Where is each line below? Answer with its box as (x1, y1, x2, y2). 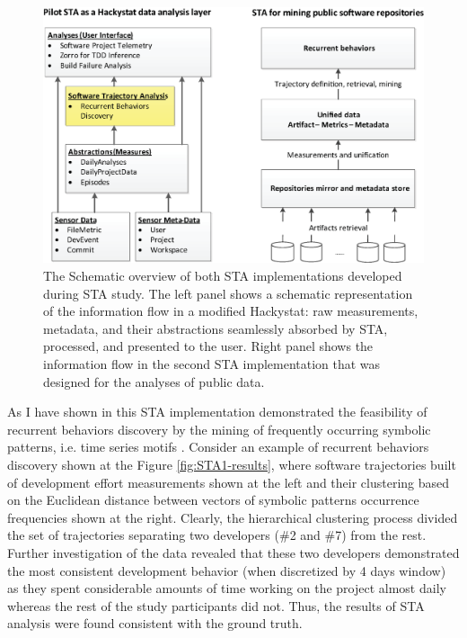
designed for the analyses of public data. (43, 372, 265, 391)
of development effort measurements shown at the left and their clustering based (7, 472, 450, 491)
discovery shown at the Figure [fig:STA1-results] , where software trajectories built (7, 454, 456, 473)
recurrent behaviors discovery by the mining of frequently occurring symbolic (7, 419, 431, 438)
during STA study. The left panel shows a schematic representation (43, 283, 413, 302)
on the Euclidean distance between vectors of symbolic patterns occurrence (7, 490, 419, 509)
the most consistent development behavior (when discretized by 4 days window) (7, 561, 446, 580)
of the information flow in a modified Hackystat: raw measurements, (43, 301, 419, 320)
